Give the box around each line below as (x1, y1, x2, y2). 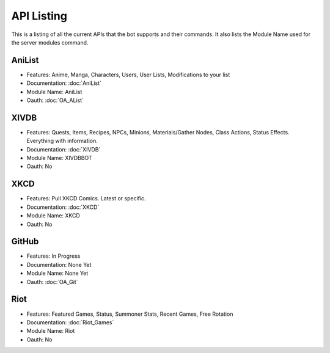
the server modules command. (11, 38, 89, 46)
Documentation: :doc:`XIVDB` (26, 145, 101, 153)
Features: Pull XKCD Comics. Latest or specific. (26, 195, 146, 202)
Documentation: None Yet (26, 261, 92, 268)
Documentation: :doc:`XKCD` (26, 203, 100, 211)
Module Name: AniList (26, 88, 82, 95)
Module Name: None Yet (26, 269, 89, 277)
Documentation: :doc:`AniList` (26, 79, 102, 87)
